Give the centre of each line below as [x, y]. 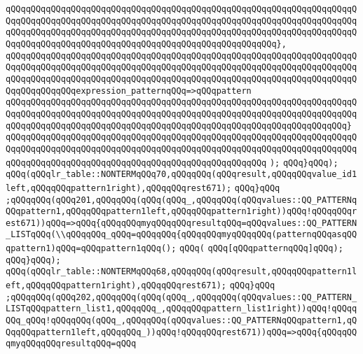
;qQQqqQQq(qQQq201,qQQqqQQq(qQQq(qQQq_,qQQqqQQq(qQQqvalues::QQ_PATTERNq [181, 200]
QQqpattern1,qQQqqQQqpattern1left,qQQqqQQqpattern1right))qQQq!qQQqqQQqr [181, 212]
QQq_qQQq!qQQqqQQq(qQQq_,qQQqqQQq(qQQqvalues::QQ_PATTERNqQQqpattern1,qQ [181, 321]
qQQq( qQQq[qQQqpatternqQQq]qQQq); [261, 249]
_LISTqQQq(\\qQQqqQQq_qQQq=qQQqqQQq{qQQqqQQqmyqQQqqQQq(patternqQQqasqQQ [181, 235]
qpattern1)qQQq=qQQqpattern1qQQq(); [91, 249]
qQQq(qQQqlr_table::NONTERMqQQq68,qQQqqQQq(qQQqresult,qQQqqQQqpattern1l [181, 272]
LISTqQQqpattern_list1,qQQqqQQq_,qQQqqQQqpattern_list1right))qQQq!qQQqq [181, 309]
